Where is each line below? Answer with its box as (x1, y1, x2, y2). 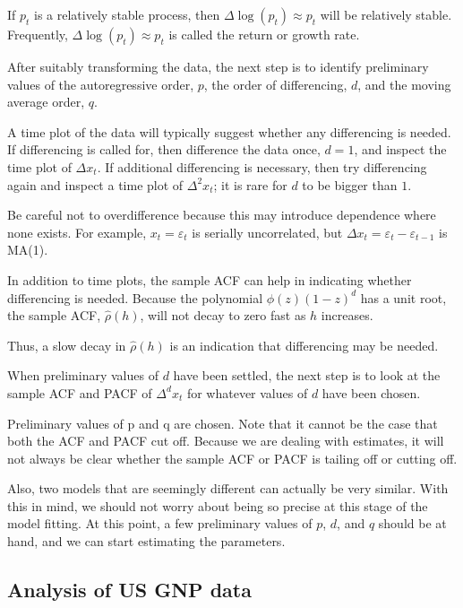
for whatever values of (186, 383, 308, 402)
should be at (378, 514, 447, 533)
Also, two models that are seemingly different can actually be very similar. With (7, 479, 449, 498)
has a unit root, (360, 288, 447, 307)
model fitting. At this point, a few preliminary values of (7, 514, 313, 533)
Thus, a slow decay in (7, 335, 126, 354)
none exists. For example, (7, 222, 147, 241)
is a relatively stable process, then (34, 5, 220, 23)
